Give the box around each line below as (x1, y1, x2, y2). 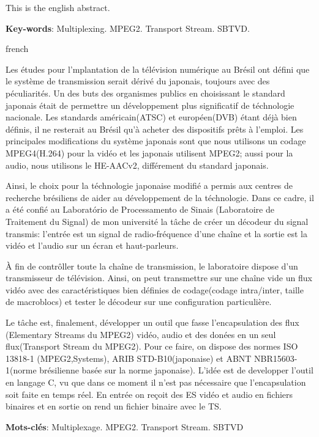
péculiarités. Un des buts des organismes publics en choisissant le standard (6, 86, 285, 99)
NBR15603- (254, 351, 298, 364)
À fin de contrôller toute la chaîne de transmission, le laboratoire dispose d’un (6, 259, 298, 272)
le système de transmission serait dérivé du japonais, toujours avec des (6, 75, 270, 87)
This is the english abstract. (6, 1, 110, 13)
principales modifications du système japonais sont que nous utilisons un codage (6, 134, 306, 147)
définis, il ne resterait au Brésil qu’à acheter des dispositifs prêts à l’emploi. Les (6, 122, 304, 135)
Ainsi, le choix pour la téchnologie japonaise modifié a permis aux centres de (6, 179, 293, 192)
